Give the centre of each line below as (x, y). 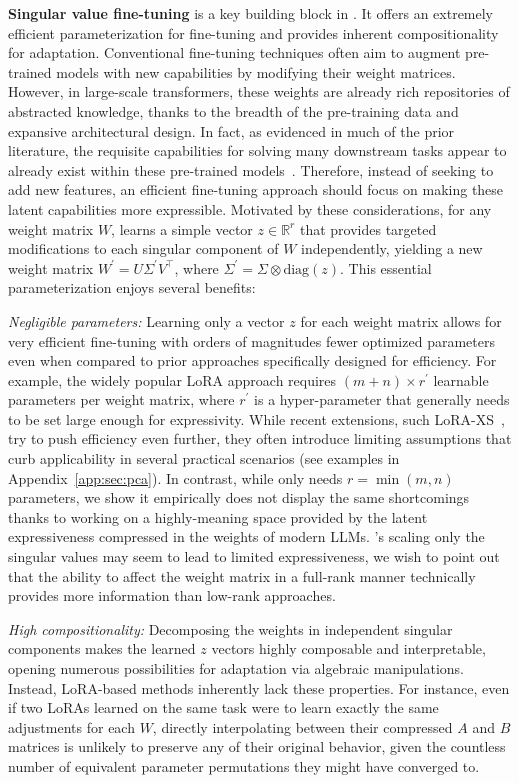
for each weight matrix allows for (401, 320)
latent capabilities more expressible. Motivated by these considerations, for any (250, 208)
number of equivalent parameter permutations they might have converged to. (244, 765)
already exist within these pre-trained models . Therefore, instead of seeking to (251, 169)
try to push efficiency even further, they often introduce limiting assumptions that (260, 438)
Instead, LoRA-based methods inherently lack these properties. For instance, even (259, 687)
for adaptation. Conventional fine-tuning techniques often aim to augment (234, 52)
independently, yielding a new (392, 248)
